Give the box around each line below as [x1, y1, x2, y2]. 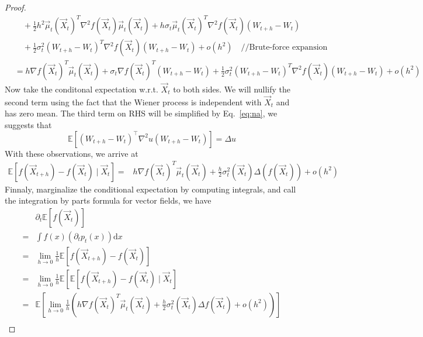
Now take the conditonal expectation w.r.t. [5, 82, 158, 95]
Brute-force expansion [249, 43, 328, 52]
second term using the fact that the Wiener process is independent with [5, 95, 262, 108]
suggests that [5, 118, 52, 130]
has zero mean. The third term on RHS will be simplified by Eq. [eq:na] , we [5, 107, 278, 119]
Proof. [5, 1, 26, 13]
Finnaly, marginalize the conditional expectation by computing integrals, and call [5, 183, 296, 195]
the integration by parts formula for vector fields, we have [5, 194, 211, 207]
